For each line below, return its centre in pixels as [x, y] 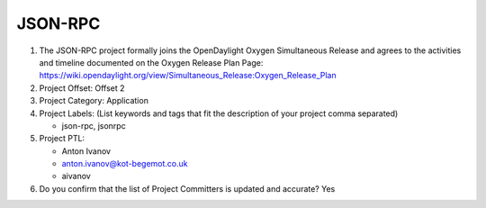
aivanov [76, 176]
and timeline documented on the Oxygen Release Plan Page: [151, 62]
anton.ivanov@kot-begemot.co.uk [125, 164]
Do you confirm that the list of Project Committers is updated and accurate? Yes [187, 188]
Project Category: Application [94, 101]
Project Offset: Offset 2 [82, 88]
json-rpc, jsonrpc [94, 125]
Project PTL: [62, 139]
